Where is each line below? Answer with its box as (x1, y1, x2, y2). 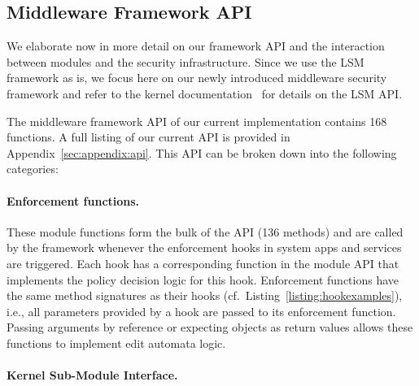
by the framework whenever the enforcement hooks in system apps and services (7, 239, 402, 256)
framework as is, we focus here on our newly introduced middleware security (7, 69, 387, 86)
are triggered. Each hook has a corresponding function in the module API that (7, 254, 399, 271)
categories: (7, 160, 59, 177)
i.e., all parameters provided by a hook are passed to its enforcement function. (7, 302, 396, 319)
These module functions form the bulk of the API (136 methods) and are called (7, 223, 404, 240)
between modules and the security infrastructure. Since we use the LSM (7, 53, 364, 70)
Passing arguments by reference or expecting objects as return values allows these (7, 319, 413, 336)
